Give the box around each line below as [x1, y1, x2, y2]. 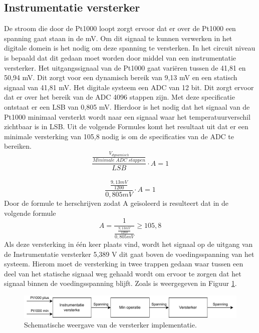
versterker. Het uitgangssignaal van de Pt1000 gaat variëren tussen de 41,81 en [4, 62, 246, 73]
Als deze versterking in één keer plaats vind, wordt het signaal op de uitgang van [4, 239, 253, 249]
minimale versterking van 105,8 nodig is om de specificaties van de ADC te [4, 131, 234, 141]
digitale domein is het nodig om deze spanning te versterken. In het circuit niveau [4, 43, 255, 53]
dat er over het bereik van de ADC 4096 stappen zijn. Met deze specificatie [4, 92, 235, 102]
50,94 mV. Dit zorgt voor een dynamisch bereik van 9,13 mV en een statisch [4, 72, 237, 83]
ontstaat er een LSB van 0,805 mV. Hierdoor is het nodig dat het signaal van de [4, 101, 250, 112]
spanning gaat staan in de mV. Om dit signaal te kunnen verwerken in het [4, 33, 232, 43]
